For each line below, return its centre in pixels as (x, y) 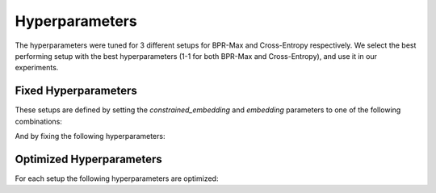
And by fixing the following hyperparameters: (90, 136)
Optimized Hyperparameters (89, 159)
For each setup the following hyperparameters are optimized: (117, 178)
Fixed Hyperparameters (76, 91)
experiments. (37, 68)
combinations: (38, 121)
